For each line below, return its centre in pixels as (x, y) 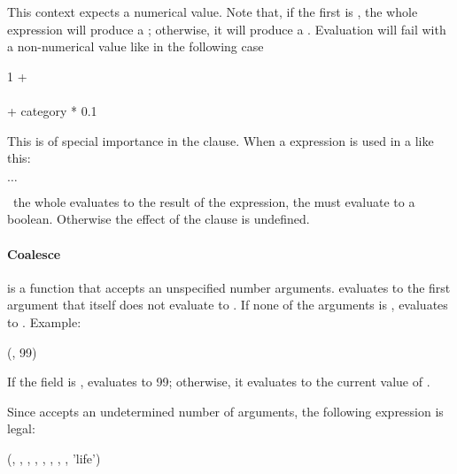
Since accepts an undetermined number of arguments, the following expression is (225, 411)
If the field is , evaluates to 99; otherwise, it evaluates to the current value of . (219, 382)
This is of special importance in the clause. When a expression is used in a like (221, 140)
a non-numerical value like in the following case (136, 46)
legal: (21, 428)
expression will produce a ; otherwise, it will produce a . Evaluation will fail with (227, 29)
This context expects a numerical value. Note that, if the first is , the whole (213, 11)
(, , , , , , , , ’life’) (54, 458)
